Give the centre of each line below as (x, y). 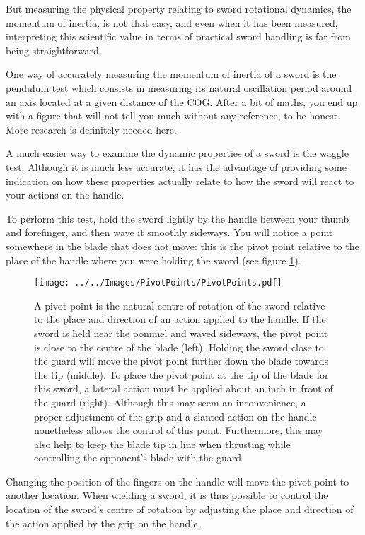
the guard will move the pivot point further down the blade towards (181, 361)
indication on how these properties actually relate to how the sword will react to (180, 181)
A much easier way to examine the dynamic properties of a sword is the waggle (177, 153)
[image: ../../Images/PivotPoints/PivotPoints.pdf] (158, 283)
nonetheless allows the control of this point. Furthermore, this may (179, 430)
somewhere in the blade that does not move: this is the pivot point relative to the (182, 246)
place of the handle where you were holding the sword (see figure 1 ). (153, 260)
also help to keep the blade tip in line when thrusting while (162, 443)
